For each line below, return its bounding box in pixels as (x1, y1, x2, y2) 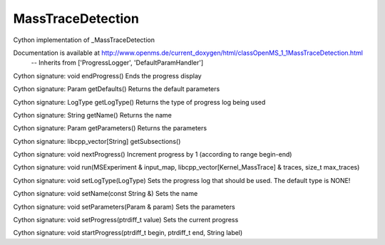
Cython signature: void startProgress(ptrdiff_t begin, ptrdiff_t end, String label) (13, 229, 243, 237)
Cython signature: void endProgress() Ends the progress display (13, 71, 202, 80)
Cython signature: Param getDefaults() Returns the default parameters (13, 85, 220, 93)
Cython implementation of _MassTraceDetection (13, 36, 155, 44)
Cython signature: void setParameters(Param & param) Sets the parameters (13, 202, 235, 211)
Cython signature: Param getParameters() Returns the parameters (13, 124, 207, 132)
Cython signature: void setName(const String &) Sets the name (13, 189, 198, 198)
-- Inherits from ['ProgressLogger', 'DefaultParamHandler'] (31, 58, 204, 67)
